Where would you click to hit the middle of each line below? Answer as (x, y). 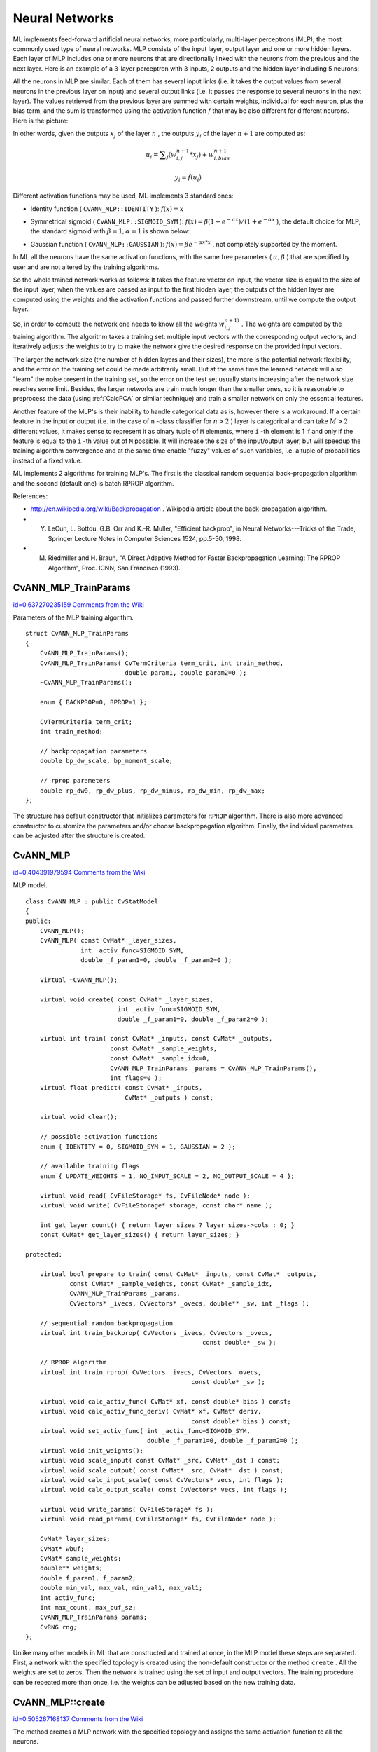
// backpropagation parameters (93, 751)
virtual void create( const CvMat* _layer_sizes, (126, 999)
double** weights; (71, 1568)
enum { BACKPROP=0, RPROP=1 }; (93, 702)
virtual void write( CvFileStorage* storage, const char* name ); (156, 1205)
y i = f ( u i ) (188, 178)
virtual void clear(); (79, 1117)
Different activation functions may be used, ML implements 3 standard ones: (123, 196)
